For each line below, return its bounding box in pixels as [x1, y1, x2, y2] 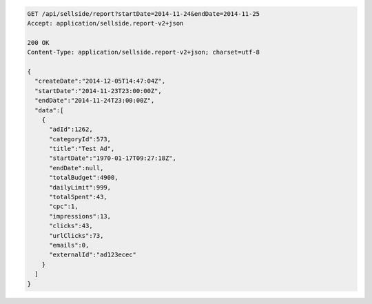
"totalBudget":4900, [49, 174, 118, 182]
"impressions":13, [49, 212, 112, 220]
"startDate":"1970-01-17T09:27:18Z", [49, 154, 177, 162]
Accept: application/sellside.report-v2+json [27, 19, 184, 27]
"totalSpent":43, [49, 193, 108, 201]
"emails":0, [49, 241, 90, 249]
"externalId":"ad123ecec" [49, 251, 137, 259]
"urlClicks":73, [49, 232, 104, 239]
